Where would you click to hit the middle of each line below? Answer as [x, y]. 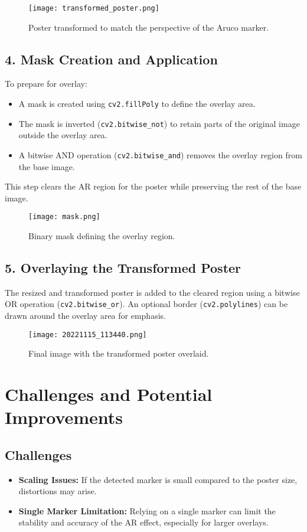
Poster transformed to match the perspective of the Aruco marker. [149, 27]
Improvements [64, 417]
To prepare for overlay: [46, 84]
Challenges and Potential [109, 394]
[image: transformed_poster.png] [94, 8]
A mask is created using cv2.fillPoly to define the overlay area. [137, 104]
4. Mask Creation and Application [111, 59]
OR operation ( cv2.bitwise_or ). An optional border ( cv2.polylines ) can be [146, 304]
